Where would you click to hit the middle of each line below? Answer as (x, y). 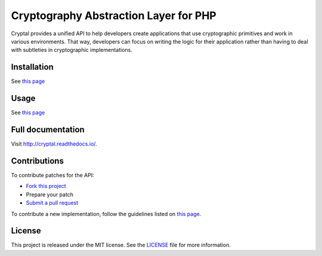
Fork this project (46, 186)
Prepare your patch (50, 195)
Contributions (37, 161)
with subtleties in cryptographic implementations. (72, 50)
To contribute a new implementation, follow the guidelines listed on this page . (106, 214)
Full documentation (48, 129)
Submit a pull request (52, 203)
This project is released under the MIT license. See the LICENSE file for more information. (121, 245)
